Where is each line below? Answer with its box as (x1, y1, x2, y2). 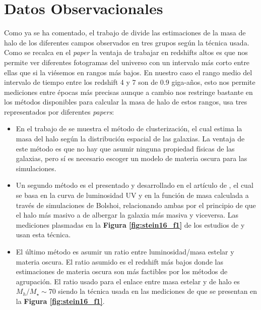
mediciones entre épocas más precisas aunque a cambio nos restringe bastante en (4, 86, 253, 97)
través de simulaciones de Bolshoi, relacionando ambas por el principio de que (16, 199, 256, 210)
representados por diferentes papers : (4, 106, 114, 117)
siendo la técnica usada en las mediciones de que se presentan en (58, 286, 257, 296)
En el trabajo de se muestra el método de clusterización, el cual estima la (16, 123, 242, 134)
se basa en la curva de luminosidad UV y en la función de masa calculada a (16, 190, 249, 200)
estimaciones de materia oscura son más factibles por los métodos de (16, 266, 228, 277)
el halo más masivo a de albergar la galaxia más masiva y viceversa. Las (16, 210, 239, 220)
